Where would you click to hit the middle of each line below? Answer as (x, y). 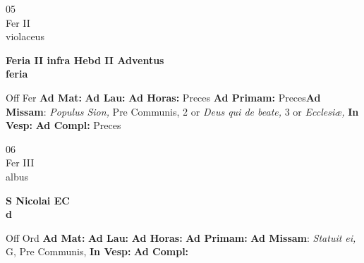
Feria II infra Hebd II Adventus (85, 60)
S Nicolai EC (38, 200)
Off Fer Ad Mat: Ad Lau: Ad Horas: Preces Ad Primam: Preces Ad (163, 97)
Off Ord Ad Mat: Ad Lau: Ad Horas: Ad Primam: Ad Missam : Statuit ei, (181, 237)
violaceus (25, 36)
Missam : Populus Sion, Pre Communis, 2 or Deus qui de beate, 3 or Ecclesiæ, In (182, 111)
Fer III (20, 163)
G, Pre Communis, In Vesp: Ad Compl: (97, 251)
